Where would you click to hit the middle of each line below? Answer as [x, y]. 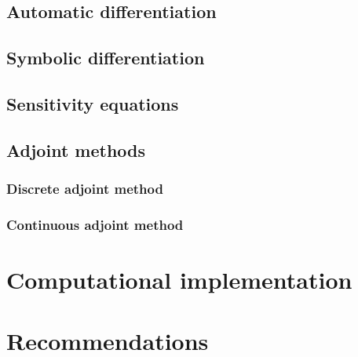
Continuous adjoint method [95, 224]
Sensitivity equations [93, 103]
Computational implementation [179, 279]
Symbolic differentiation [106, 58]
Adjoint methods [76, 149]
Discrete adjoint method [85, 189]
